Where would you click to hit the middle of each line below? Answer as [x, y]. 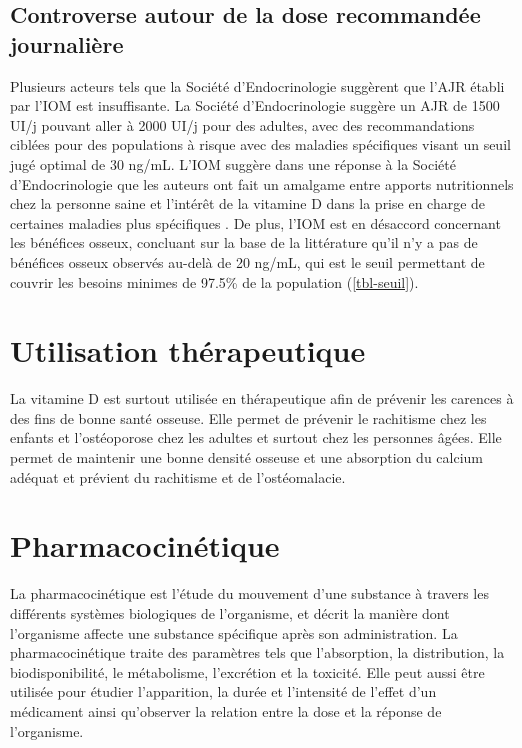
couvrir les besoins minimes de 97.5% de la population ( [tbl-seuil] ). [214, 281]
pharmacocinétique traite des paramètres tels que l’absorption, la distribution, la [257, 652]
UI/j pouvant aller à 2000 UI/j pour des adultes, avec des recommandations [242, 124]
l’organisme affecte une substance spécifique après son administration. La [234, 632]
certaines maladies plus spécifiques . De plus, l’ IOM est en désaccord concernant [255, 222]
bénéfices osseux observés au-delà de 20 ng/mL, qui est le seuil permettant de [247, 261]
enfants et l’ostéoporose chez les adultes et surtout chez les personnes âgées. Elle [256, 437]
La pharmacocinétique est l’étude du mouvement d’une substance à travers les [249, 593]
